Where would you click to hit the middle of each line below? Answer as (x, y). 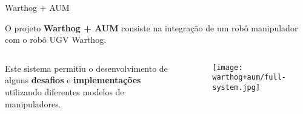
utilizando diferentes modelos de (65, 91)
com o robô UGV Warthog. (56, 40)
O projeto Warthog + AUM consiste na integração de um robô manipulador (151, 27)
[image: (228, 67)
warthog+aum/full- (249, 78)
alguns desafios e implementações (73, 80)
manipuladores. (33, 103)
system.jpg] (236, 88)
